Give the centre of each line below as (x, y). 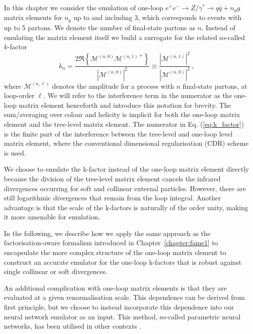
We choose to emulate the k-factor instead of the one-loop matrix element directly (126, 169)
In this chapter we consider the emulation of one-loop (84, 7)
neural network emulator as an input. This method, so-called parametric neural (122, 316)
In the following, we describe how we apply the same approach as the (107, 233)
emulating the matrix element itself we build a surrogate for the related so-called (125, 37)
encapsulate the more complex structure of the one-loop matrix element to (115, 252)
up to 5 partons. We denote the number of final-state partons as (100, 27)
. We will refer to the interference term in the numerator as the (137, 95)
